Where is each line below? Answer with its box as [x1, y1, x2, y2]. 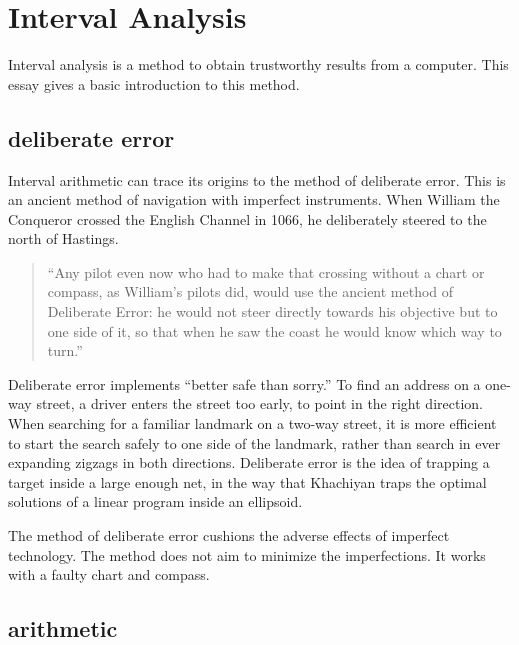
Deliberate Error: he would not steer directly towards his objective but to [47, 301, 498, 322]
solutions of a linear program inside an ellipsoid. [8, 491, 303, 512]
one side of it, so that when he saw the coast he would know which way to [47, 320, 502, 341]
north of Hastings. [8, 228, 119, 249]
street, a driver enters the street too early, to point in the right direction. [36, 393, 483, 414]
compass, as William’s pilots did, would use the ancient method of [47, 281, 454, 302]
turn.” [47, 340, 83, 361]
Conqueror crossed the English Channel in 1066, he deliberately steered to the [8, 208, 487, 229]
